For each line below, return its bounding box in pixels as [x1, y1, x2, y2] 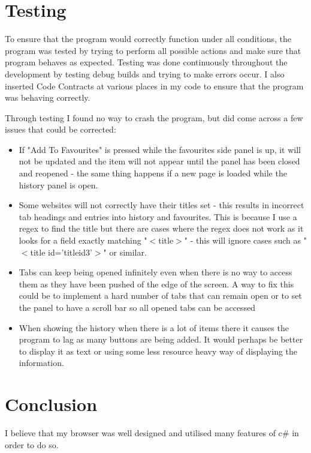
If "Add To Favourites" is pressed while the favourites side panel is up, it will [19, 143, 301, 155]
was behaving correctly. [5, 91, 90, 104]
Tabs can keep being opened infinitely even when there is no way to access [19, 266, 292, 278]
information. [19, 356, 64, 369]
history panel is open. [19, 178, 98, 191]
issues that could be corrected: [5, 123, 116, 136]
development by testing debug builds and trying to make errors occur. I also [5, 67, 285, 80]
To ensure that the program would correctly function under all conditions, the [5, 32, 291, 45]
